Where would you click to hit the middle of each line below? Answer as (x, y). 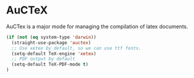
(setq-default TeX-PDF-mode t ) (50, 65)
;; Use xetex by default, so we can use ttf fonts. (77, 48)
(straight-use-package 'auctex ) (51, 43)
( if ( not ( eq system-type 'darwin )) (51, 37)
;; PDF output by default (43, 59)
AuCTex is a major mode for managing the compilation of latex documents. (97, 26)
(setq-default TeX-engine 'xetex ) (54, 53)
